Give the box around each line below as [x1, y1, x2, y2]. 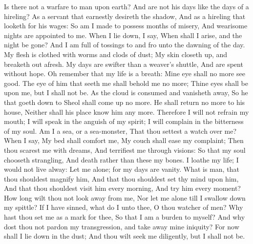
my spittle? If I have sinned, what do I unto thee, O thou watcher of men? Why [4, 202, 243, 212]
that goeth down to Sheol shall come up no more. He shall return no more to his [4, 97, 245, 107]
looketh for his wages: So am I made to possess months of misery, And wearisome [4, 20, 248, 31]
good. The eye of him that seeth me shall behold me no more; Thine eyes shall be [4, 78, 249, 88]
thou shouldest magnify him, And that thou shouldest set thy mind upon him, [4, 173, 239, 183]
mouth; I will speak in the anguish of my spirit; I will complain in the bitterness [4, 116, 244, 126]
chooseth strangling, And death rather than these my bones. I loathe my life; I [4, 154, 239, 164]
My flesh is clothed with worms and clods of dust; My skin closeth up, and [4, 49, 228, 59]
